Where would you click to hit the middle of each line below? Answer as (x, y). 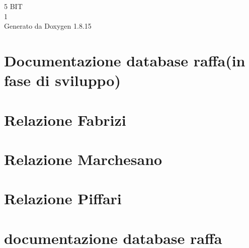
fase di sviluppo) (62, 80)
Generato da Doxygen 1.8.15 (48, 26)
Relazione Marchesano (83, 159)
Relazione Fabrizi (65, 119)
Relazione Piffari (63, 198)
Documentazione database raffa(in (125, 60)
